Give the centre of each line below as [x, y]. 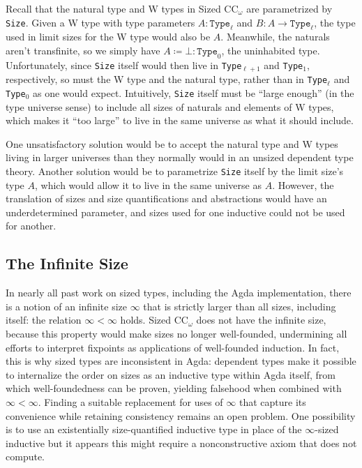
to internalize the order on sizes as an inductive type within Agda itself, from [171, 374]
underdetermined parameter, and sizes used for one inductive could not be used [175, 212]
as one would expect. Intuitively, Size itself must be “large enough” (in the [193, 92]
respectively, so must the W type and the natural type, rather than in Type [167, 79]
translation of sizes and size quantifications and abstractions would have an [166, 198]
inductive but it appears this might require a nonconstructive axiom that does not [181, 443]
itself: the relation [44, 320]
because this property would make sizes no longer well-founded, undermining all [176, 333]
